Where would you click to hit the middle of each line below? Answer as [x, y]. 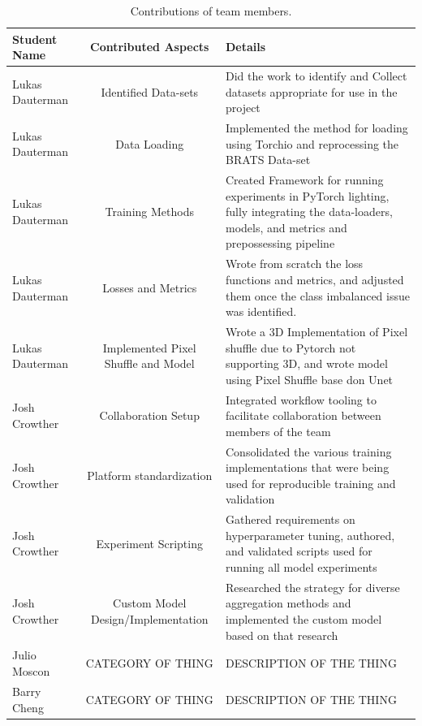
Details [245, 47]
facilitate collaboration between [303, 415]
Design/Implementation [149, 619]
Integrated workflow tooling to [301, 399]
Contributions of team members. [211, 11]
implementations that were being [307, 467]
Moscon [31, 671]
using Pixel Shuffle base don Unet [309, 379]
